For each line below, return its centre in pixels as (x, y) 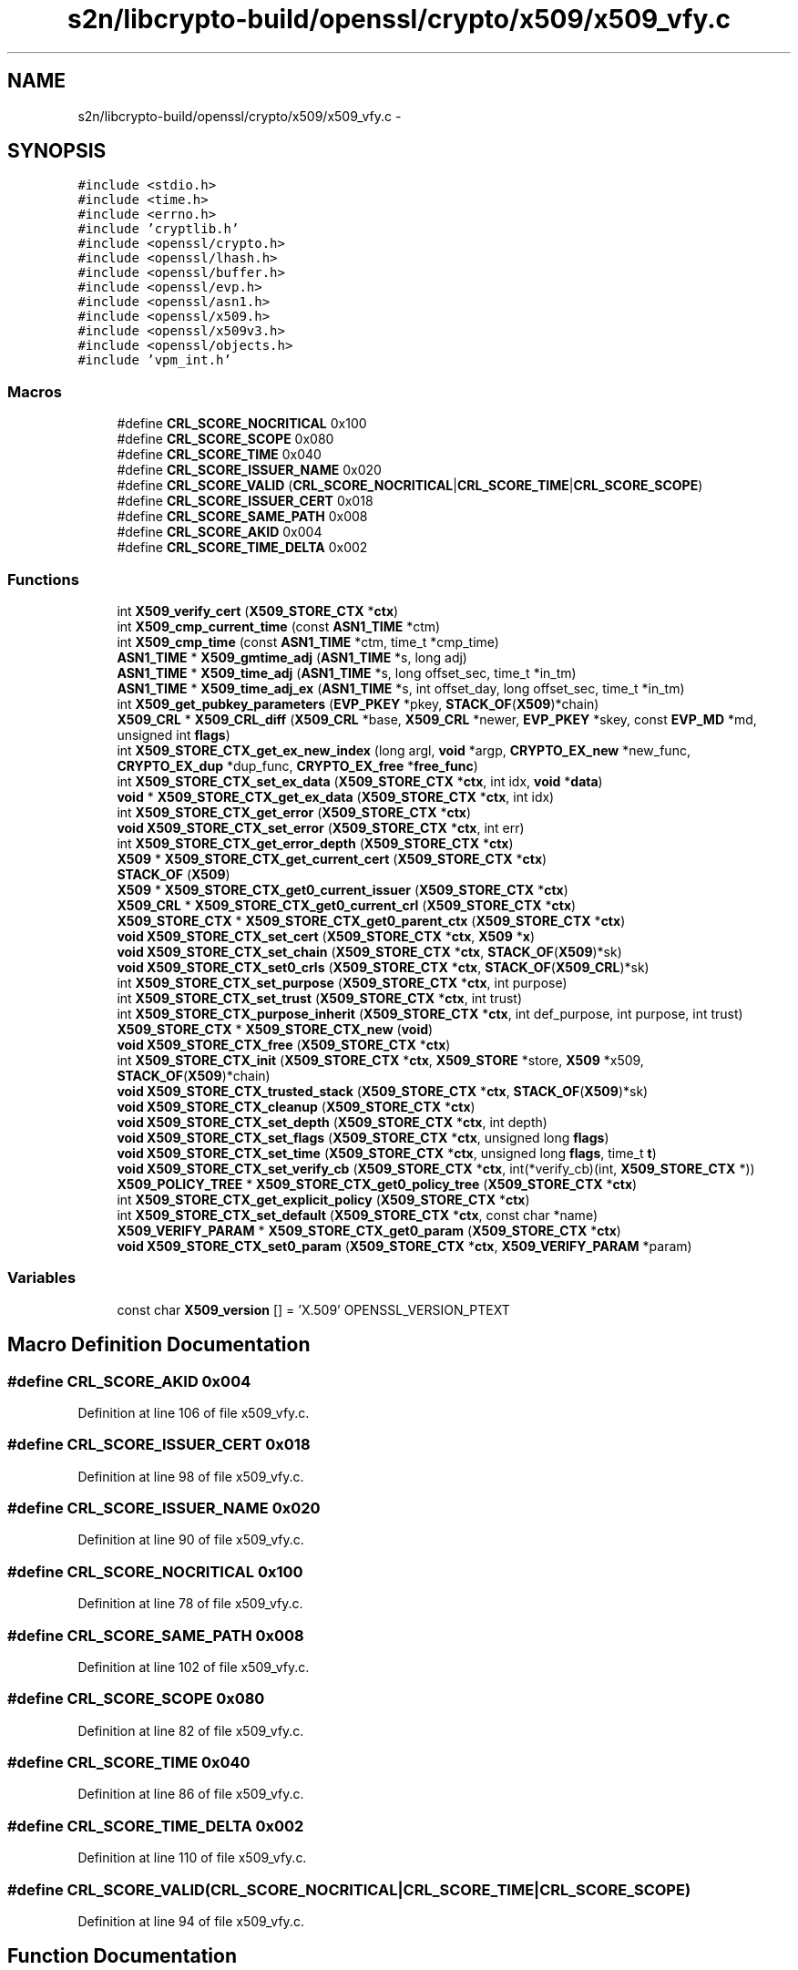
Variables (42, 1278)
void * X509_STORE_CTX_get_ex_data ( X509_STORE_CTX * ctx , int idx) (336, 796)
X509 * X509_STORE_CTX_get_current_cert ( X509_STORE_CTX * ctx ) (332, 858)
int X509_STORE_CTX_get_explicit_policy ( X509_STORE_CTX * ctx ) (323, 1199)
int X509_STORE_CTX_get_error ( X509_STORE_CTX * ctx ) (294, 812)
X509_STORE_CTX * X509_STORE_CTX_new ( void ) (275, 1029)
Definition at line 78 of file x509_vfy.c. (190, 1604)
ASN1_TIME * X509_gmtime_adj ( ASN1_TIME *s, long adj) (292, 657)
